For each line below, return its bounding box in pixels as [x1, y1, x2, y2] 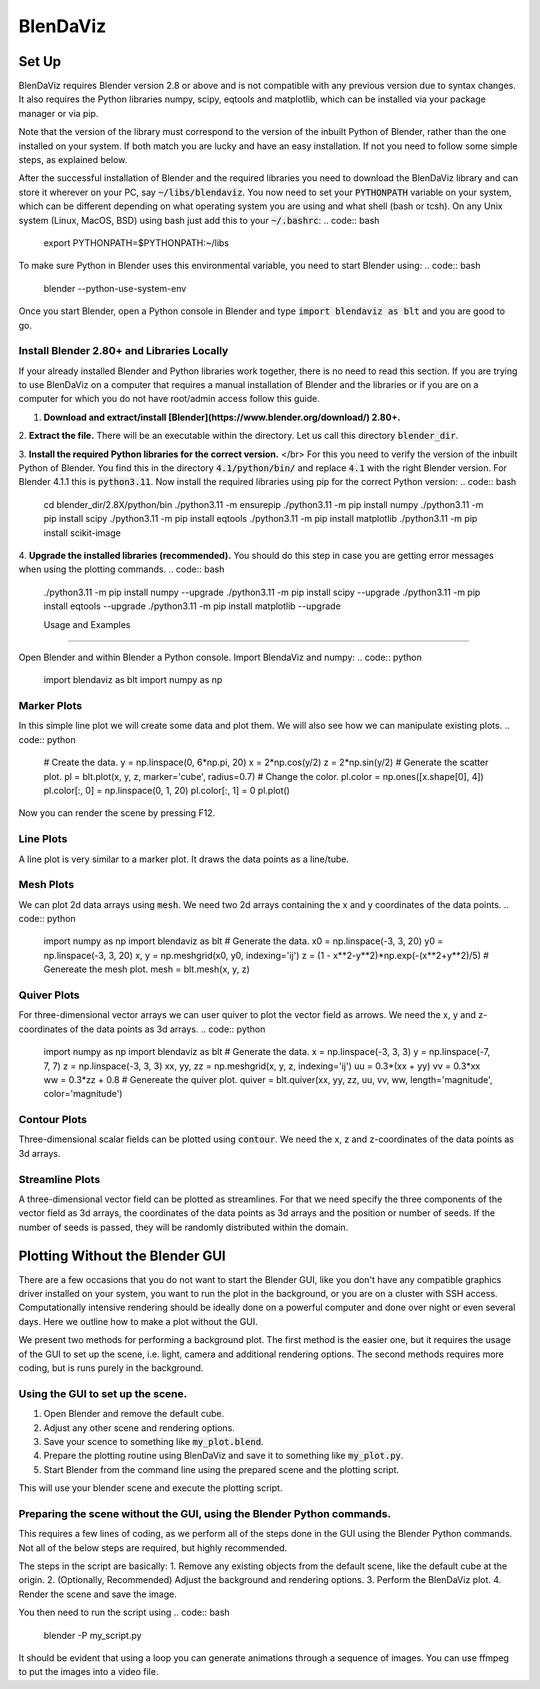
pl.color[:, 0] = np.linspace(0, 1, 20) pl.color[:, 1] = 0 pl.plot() [43, 785, 290, 797]
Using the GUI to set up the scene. [18, 1386, 188, 1400]
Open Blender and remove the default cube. [43, 1408, 225, 1420]
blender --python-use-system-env [43, 282, 187, 294]
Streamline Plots [18, 1172, 101, 1186]
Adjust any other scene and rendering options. [43, 1421, 235, 1434]
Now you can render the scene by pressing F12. [18, 807, 216, 819]
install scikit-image [43, 526, 122, 539]
